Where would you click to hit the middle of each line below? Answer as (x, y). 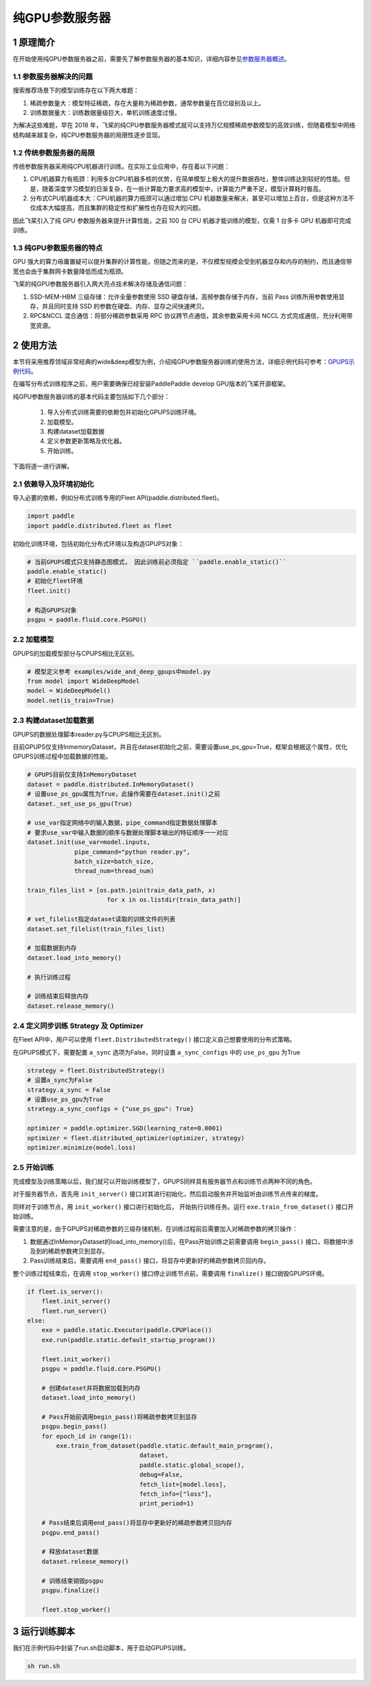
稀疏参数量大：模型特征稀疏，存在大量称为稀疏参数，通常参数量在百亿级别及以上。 (147, 103)
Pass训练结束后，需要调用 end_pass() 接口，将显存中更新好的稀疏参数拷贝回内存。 (150, 1261)
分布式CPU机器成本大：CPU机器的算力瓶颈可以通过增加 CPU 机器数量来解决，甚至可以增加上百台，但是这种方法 (189, 198)
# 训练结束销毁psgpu (72, 1581)
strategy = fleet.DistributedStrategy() (96, 1070)
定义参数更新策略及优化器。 (86, 441)
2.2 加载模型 (33, 640)
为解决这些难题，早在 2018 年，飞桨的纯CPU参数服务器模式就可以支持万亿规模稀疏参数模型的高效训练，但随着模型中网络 (184, 125)
